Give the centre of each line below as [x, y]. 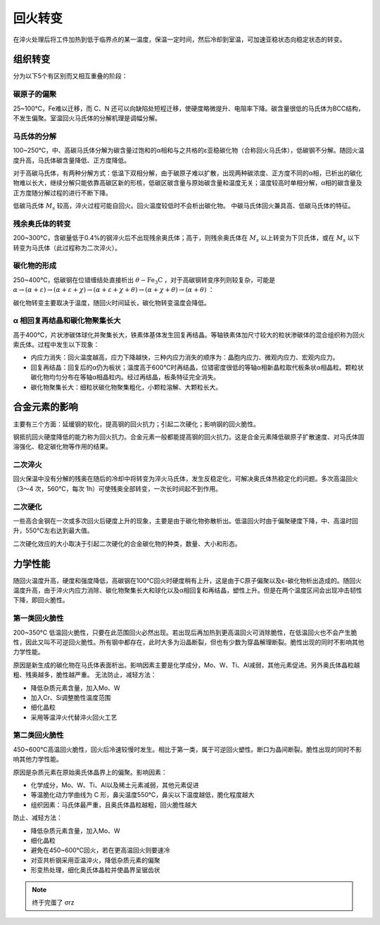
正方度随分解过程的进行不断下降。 [62, 193]
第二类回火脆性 [38, 735]
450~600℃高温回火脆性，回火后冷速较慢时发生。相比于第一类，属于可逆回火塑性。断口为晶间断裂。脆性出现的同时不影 [188, 749]
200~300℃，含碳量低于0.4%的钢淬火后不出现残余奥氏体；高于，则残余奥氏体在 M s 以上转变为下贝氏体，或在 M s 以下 [186, 239]
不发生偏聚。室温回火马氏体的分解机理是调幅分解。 [87, 118]
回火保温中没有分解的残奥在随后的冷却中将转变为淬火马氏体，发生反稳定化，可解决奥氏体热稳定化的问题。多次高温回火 [185, 479]
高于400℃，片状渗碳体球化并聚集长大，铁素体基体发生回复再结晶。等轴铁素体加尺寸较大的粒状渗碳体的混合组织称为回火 [189, 335]
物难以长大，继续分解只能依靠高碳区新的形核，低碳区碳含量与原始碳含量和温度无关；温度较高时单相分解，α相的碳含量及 [188, 183]
